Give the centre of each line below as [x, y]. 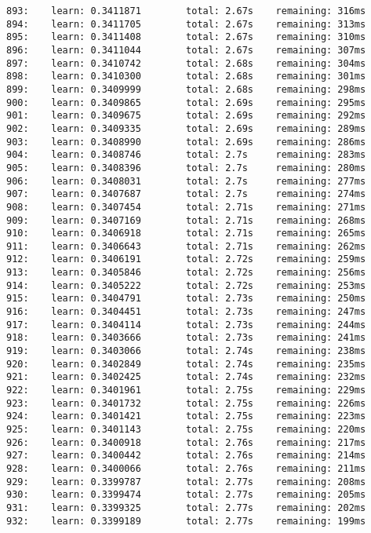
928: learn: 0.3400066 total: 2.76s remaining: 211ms [186, 468]
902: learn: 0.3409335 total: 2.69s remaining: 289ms [186, 128]
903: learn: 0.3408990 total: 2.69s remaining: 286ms [186, 142]
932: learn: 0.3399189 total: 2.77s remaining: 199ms [186, 521]
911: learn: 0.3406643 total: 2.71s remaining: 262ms [186, 246]
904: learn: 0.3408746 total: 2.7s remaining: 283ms [186, 155]
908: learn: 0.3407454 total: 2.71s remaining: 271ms [186, 207]
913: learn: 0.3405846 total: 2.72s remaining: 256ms [186, 273]
